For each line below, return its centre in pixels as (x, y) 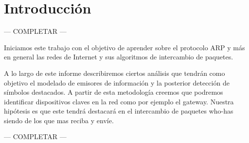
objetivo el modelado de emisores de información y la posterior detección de (117, 82)
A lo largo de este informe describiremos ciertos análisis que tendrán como (115, 73)
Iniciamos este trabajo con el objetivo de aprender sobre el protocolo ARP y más (124, 47)
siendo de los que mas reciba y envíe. (59, 120)
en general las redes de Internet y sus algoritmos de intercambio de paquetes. (119, 57)
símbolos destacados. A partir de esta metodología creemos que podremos (114, 92)
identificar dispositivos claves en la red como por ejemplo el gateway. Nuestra (119, 101)
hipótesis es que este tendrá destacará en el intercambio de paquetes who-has (119, 111)
